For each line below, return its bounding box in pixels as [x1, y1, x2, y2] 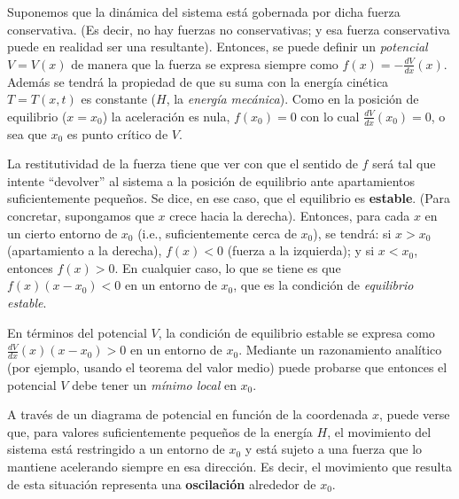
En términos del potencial [7, 323, 147, 341]
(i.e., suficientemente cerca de [137, 223, 297, 242]
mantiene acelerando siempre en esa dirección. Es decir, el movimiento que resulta [7, 456, 452, 475]
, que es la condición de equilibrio [233, 276, 414, 294]
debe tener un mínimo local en [72, 375, 237, 394]
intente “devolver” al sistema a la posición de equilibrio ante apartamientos [7, 171, 416, 190]
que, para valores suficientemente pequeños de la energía [7, 422, 313, 441]
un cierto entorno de [7, 223, 118, 242]
